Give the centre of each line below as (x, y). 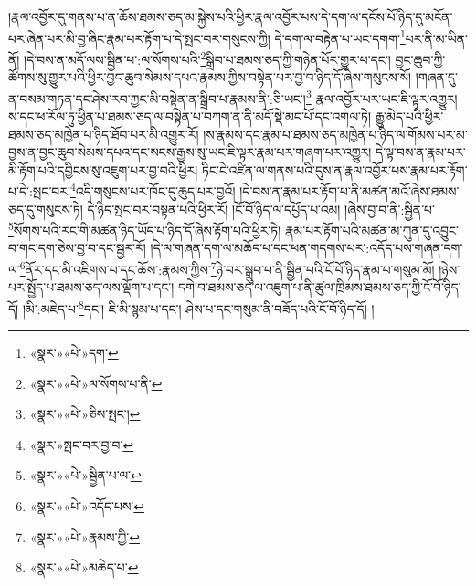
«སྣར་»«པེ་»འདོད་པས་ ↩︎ (87, 506)
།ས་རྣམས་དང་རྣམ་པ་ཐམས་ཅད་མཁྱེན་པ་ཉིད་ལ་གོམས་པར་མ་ (335, 134)
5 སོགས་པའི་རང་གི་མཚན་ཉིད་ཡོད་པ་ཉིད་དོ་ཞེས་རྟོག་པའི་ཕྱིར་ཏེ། (145, 229)
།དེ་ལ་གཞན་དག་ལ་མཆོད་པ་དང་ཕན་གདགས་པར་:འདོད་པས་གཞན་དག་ (307, 248)
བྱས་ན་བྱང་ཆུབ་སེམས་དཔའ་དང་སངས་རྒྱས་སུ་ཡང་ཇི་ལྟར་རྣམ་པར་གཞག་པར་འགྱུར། (190, 152)
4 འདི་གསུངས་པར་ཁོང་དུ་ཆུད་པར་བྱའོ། (153, 189)
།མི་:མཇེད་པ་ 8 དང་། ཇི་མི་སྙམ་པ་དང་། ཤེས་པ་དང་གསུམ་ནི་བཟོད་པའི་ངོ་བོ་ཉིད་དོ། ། (198, 307)
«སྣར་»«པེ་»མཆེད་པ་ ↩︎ (84, 567)
